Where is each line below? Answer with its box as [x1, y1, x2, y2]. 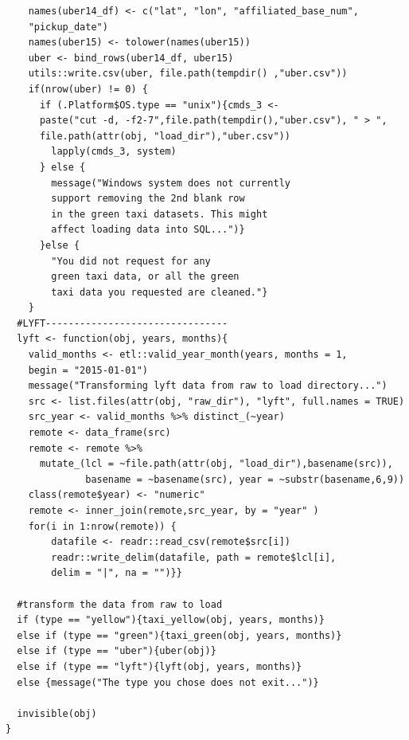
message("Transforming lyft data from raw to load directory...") [28, 380, 388, 392]
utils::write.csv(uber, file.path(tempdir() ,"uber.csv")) [28, 68, 348, 80]
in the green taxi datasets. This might [51, 208, 268, 220]
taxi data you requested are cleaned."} [51, 286, 268, 298]
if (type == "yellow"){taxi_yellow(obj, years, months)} [17, 614, 325, 626]
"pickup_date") [28, 21, 108, 33]
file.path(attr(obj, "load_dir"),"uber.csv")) [39, 130, 290, 142]
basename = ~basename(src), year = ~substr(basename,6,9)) [85, 473, 405, 485]
